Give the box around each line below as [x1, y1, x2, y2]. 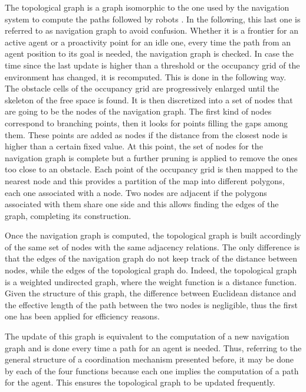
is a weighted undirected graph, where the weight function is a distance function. [5, 275, 297, 288]
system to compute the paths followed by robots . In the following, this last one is [5, 12, 301, 25]
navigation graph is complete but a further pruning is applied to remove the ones [5, 151, 298, 164]
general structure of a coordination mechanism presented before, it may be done [5, 353, 294, 365]
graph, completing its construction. [5, 209, 131, 221]
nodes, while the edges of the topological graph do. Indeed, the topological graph [5, 264, 297, 276]
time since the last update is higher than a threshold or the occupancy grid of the [5, 58, 300, 71]
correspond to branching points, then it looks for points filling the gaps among [5, 116, 288, 129]
